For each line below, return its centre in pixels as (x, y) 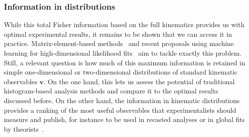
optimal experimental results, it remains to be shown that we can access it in (118, 34)
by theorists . (24, 129)
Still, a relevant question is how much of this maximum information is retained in (124, 62)
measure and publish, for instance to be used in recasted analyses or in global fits (124, 119)
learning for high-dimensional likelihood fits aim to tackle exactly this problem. (123, 53)
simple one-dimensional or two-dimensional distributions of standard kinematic (121, 72)
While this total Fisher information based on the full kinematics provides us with (124, 24)
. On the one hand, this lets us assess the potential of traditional (139, 81)
